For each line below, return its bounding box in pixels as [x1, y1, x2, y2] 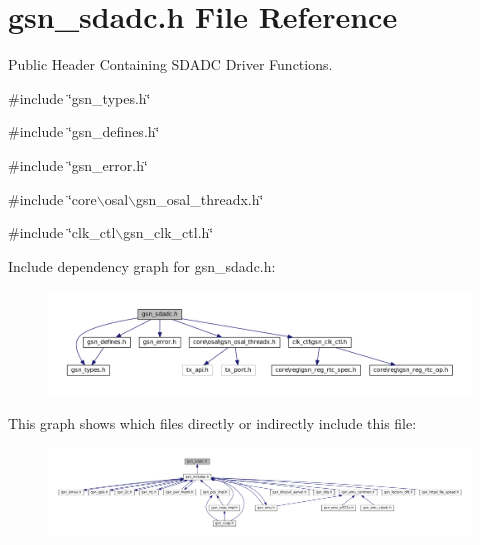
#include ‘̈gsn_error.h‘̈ [8, 154, 148, 175]
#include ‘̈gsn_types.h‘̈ [8, 87, 151, 108]
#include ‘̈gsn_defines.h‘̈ [8, 121, 160, 142]
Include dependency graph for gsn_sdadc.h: [8, 255, 276, 276]
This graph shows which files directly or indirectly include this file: [8, 413, 417, 434]
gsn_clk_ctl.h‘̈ [123, 222, 214, 243]
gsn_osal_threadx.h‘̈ [136, 188, 264, 209]
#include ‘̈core [8, 188, 97, 209]
